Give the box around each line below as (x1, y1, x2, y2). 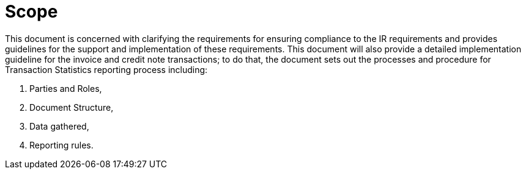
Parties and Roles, (29, 83, 102, 94)
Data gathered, (29, 120, 89, 131)
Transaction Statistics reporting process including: (5, 64, 208, 75)
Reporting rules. (29, 139, 94, 150)
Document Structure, (29, 102, 114, 113)
